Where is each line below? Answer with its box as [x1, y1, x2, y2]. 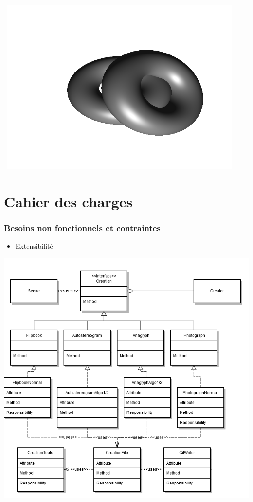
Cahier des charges [4, 192, 133, 212]
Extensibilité [15, 241, 53, 251]
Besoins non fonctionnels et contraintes [4, 222, 161, 234]
